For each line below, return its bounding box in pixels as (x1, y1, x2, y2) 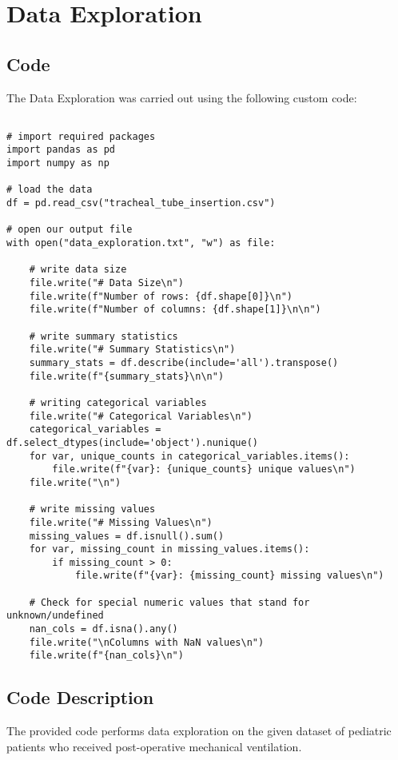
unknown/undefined (6, 610, 104, 622)
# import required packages (6, 130, 156, 142)
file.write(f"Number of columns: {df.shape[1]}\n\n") (29, 304, 321, 316)
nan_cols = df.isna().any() (29, 623, 178, 635)
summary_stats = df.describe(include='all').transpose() (29, 356, 339, 368)
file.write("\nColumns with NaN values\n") (29, 636, 265, 648)
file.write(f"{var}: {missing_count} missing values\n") (74, 570, 384, 582)
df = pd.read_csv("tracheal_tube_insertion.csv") (6, 197, 276, 209)
